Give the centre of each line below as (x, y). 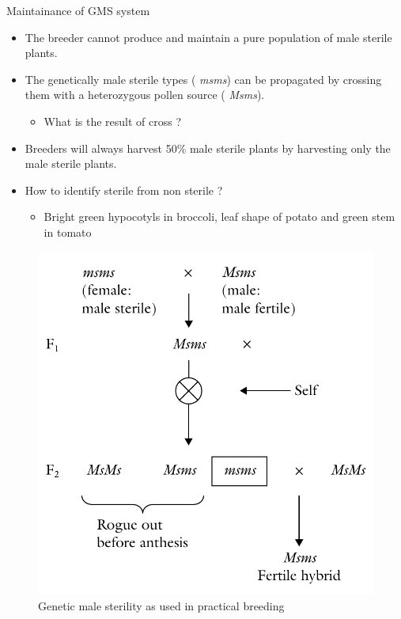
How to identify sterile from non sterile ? (124, 190)
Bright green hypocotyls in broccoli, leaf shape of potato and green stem (219, 216)
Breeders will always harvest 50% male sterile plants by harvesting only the (208, 148)
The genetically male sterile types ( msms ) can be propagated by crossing (203, 79)
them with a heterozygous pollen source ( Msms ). (145, 95)
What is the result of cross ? (113, 121)
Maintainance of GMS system (78, 10)
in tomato (68, 232)
